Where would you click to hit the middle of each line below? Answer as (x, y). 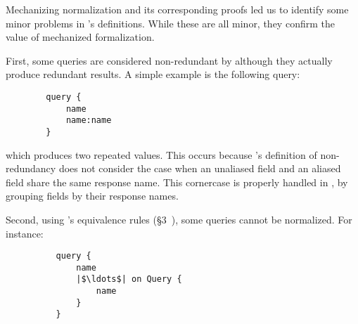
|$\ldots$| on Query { (129, 279)
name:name (89, 121)
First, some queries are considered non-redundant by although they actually (169, 60)
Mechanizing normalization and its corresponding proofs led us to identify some (177, 9)
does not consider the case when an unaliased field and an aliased (200, 168)
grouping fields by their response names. (92, 196)
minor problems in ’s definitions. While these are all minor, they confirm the (170, 23)
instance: (25, 233)
